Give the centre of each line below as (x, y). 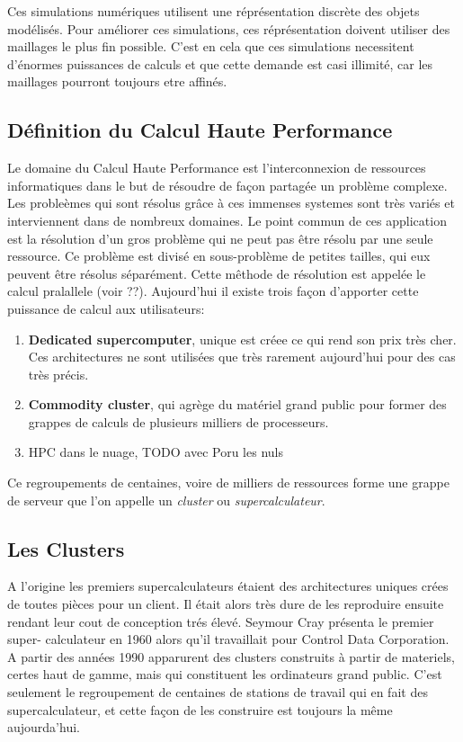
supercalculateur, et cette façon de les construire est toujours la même (200, 709)
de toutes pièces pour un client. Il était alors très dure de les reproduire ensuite (226, 604)
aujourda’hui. (44, 727)
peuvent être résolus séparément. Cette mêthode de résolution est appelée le (217, 273)
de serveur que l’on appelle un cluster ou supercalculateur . (166, 500)
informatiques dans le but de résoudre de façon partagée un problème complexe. (227, 185)
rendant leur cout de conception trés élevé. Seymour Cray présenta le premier (221, 621)
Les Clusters (66, 548)
